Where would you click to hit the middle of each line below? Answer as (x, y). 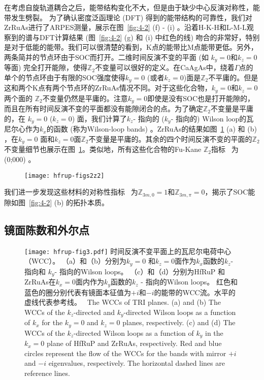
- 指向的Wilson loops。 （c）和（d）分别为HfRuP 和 (140, 271)
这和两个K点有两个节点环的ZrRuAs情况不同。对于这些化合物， (108, 88)
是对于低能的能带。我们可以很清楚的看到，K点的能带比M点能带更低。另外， (131, 47)
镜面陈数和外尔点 (47, 229)
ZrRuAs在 (40, 282)
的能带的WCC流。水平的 (195, 292)
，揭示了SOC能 (230, 192)
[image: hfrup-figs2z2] (64, 176)
